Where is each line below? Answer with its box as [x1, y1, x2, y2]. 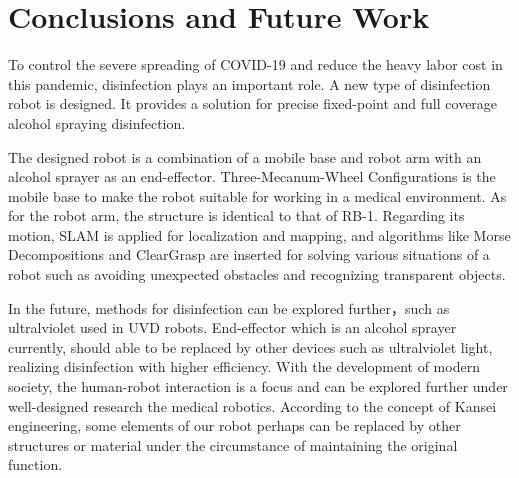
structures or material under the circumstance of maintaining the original [8, 434, 458, 455]
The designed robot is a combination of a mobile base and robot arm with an [8, 146, 482, 167]
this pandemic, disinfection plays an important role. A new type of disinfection [8, 73, 491, 94]
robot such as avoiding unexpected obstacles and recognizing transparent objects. [8, 264, 506, 285]
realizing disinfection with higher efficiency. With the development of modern [8, 356, 480, 377]
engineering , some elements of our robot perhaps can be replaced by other [8, 415, 461, 436]
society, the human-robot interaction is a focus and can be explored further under [8, 376, 508, 397]
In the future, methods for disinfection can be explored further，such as [8, 297, 450, 318]
